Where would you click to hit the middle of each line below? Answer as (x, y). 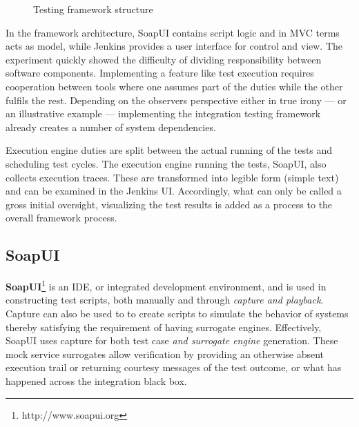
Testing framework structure (93, 9)
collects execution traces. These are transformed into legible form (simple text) (172, 177)
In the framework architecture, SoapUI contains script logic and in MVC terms (173, 32)
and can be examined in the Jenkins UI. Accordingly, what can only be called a (174, 191)
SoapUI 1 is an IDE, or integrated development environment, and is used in (166, 285)
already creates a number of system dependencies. (111, 127)
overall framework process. (61, 218)
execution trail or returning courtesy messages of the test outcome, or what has (174, 367)
